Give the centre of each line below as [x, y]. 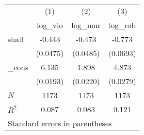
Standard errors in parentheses [60, 123]
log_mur [86, 25]
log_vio [50, 25]
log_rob [122, 25]
